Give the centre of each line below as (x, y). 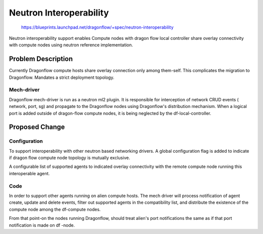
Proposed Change (37, 127)
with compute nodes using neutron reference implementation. (71, 45)
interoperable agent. (29, 173)
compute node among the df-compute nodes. (55, 209)
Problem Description (41, 59)
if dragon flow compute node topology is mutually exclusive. (69, 158)
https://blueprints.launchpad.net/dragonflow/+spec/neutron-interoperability (97, 27)
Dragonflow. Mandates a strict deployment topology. (62, 77)
